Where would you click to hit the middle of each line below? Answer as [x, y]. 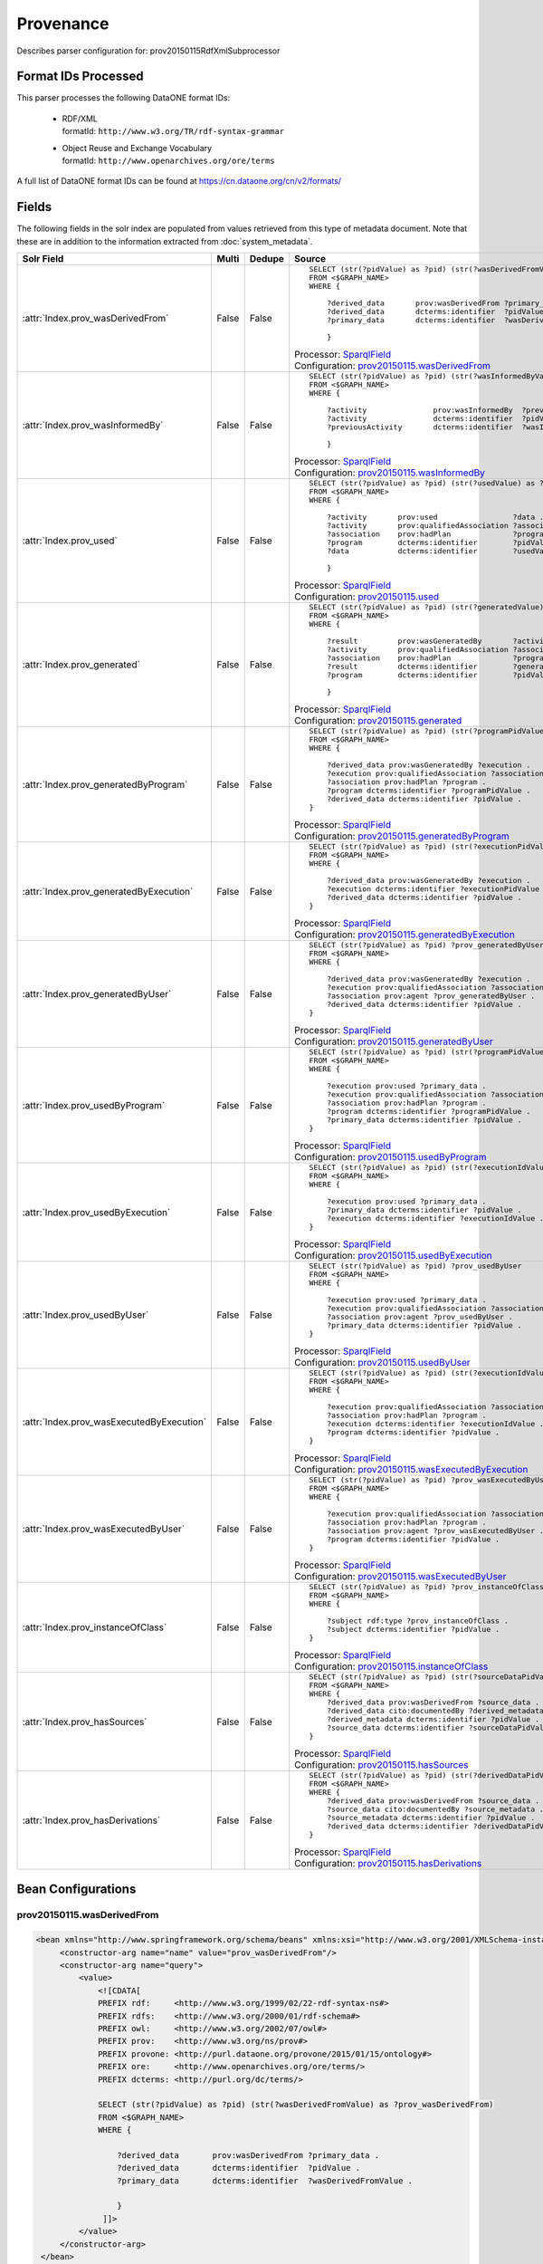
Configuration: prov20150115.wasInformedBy [390, 473]
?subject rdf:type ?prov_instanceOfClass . [417, 1621]
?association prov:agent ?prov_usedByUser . [419, 1317]
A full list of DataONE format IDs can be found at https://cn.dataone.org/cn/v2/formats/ [179, 181]
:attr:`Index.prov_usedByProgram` [94, 1105]
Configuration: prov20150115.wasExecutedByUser [400, 1577]
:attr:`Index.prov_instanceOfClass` [95, 1627]
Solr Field [43, 259]
